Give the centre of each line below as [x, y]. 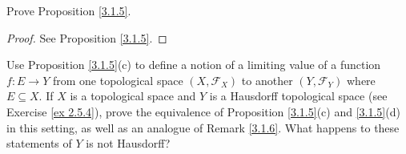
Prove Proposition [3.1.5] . [69, 10]
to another [267, 80]
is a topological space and [133, 96]
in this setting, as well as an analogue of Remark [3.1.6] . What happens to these [203, 127]
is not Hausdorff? [128, 143]
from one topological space [118, 80]
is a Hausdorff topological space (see [298, 96]
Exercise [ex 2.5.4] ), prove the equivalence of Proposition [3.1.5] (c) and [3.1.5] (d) [203, 111]
